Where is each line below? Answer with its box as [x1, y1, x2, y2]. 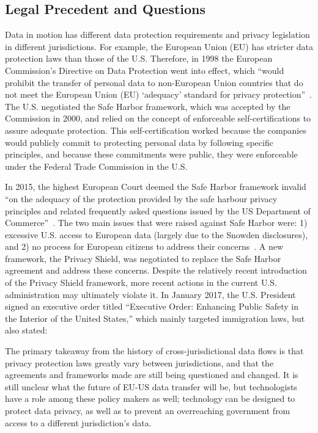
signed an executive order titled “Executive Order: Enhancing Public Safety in [5, 300, 298, 313]
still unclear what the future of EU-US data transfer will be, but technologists [5, 380, 297, 393]
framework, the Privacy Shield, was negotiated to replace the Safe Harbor [5, 252, 281, 264]
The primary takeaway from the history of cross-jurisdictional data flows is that [5, 344, 304, 357]
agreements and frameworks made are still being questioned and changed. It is [5, 368, 298, 381]
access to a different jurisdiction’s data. [5, 416, 152, 429]
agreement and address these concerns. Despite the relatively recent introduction [5, 264, 307, 277]
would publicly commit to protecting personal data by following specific [5, 136, 273, 148]
